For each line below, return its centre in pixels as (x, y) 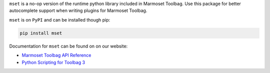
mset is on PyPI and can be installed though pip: (60, 19)
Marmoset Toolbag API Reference (56, 55)
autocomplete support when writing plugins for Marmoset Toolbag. (78, 10)
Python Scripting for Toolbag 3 (53, 62)
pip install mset (41, 33)
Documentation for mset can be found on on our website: (68, 46)
